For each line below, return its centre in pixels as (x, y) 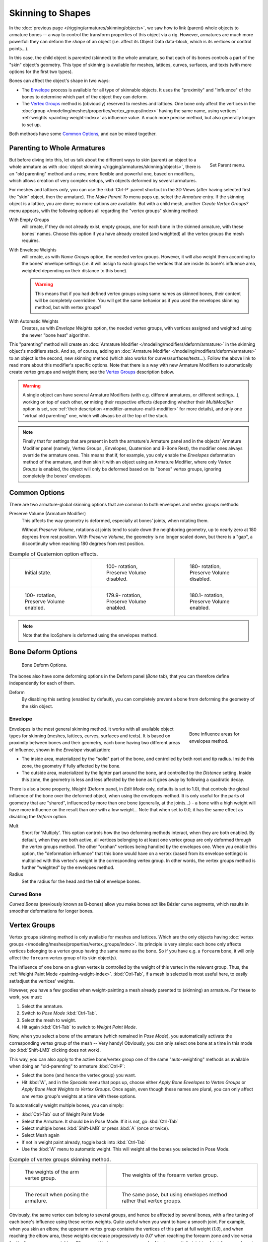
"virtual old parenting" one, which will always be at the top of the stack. (96, 416)
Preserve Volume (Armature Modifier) (48, 514)
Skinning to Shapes (50, 13)
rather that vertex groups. (152, 1201)
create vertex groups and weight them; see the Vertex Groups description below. (92, 372)
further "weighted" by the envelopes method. (68, 867)
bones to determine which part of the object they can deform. (85, 97)
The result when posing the (57, 1195)
